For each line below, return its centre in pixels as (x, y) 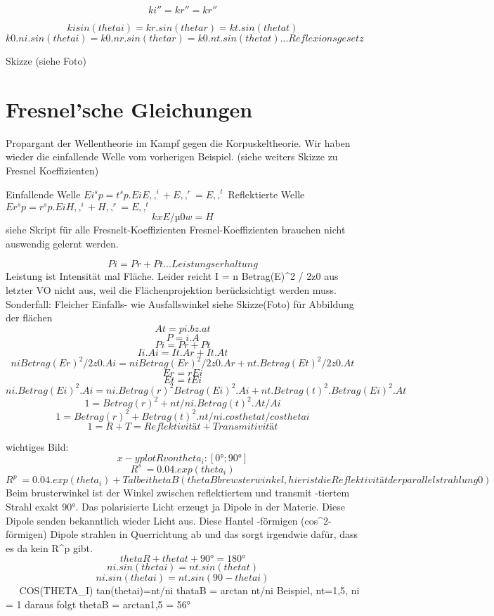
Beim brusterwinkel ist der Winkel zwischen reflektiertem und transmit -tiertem (178, 493)
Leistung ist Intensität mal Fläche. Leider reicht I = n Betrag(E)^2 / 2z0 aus (172, 276)
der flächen (29, 317)
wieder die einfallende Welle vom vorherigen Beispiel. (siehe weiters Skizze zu (172, 156)
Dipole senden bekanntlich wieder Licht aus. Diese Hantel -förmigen (152, 520)
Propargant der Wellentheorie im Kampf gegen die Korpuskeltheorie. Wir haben (178, 142)
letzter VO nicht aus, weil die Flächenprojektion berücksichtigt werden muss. (171, 289)
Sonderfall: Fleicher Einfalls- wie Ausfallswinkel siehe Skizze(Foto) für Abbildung (180, 303)
